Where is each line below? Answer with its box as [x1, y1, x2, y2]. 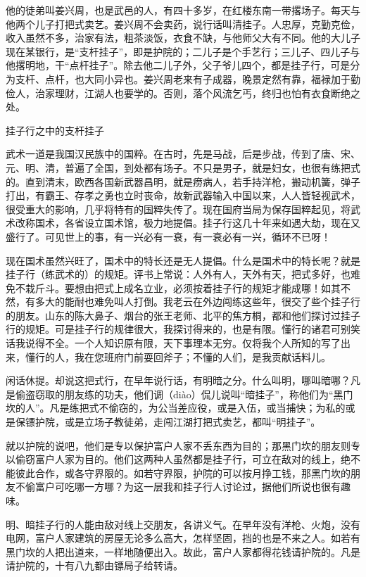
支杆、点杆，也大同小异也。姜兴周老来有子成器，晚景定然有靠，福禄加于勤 [15, 71, 360, 86]
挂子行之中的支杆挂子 [6, 122, 104, 137]
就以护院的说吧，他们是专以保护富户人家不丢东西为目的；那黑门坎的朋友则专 [6, 438, 360, 452]
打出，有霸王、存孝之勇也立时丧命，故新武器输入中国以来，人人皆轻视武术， [6, 188, 360, 203]
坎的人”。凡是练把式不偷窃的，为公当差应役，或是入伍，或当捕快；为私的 [6, 400, 346, 415]
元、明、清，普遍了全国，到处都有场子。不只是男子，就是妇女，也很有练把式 [6, 160, 360, 175]
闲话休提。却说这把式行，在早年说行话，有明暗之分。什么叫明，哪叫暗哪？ [6, 373, 351, 388]
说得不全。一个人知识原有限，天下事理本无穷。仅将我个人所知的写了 [25, 336, 341, 350]
